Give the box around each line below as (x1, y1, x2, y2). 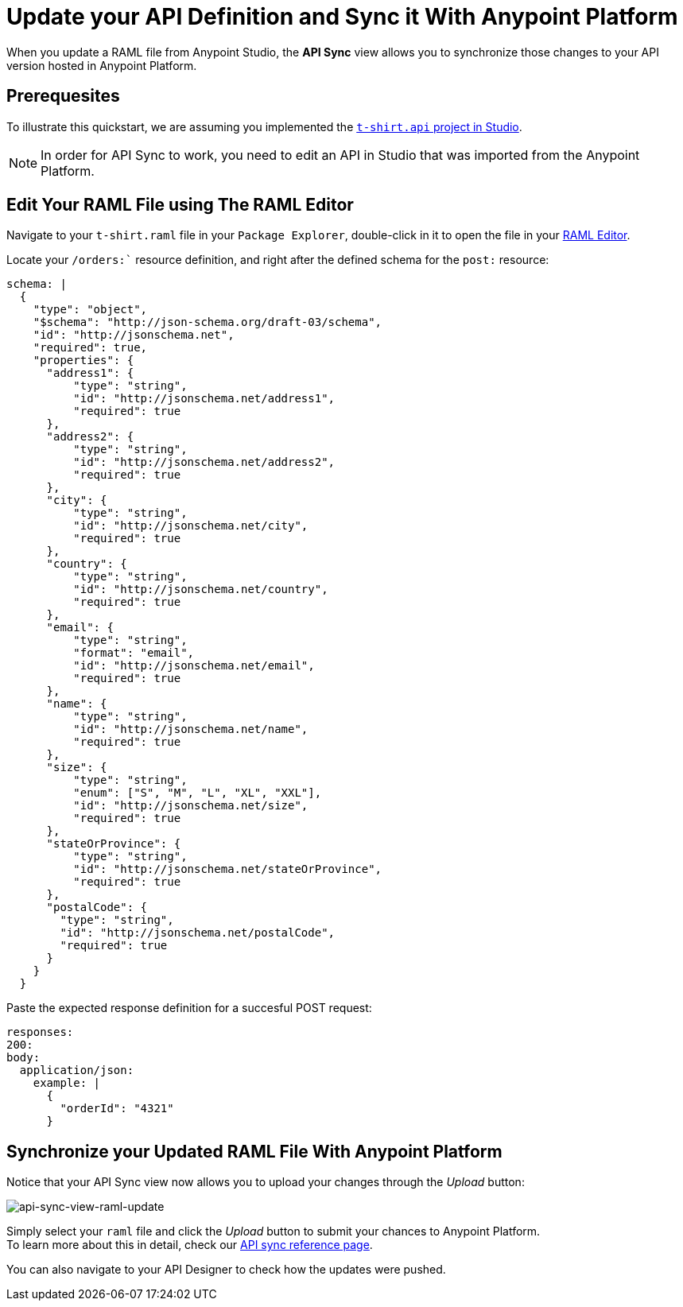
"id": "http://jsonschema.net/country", (73, 583, 328, 596)
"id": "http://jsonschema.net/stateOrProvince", (73, 863, 382, 876)
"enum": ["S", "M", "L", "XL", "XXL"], (73, 786, 322, 800)
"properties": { (33, 354, 134, 367)
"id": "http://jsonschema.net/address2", (73, 456, 336, 469)
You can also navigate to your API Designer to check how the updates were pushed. (6, 1262, 446, 1277)
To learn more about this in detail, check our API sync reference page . (6, 1238, 373, 1252)
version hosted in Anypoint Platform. (6, 58, 197, 72)
